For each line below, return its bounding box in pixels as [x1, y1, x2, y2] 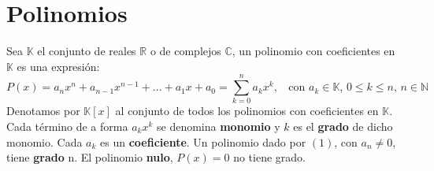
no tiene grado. [233, 149, 306, 165]
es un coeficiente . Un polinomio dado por [100, 133, 306, 150]
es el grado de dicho [293, 118, 393, 135]
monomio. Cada [6, 133, 83, 150]
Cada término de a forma [6, 118, 128, 135]
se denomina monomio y [156, 118, 280, 135]
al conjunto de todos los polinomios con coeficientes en [115, 102, 379, 119]
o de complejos [150, 43, 221, 59]
